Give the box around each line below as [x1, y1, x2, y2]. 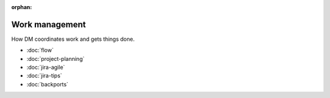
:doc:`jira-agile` [26, 64, 65, 71]
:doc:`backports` [26, 80, 68, 88]
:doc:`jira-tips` [26, 72, 62, 79]
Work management [11, 19, 86, 30]
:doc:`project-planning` [26, 55, 85, 62]
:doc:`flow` [26, 46, 54, 54]
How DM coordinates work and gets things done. [11, 35, 135, 43]
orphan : [11, 4, 32, 10]
